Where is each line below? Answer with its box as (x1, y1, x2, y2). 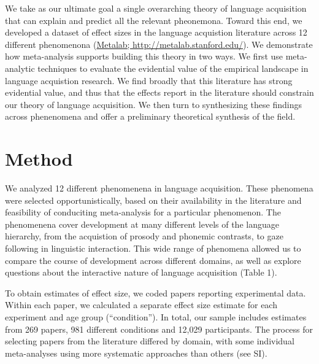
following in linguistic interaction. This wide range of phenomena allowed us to (5, 242, 301, 255)
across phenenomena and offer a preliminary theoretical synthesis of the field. (5, 110, 296, 123)
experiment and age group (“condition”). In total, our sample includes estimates (5, 311, 307, 323)
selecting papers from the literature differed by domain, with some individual (5, 335, 294, 347)
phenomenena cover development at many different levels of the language (5, 217, 279, 230)
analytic (5, 61, 35, 74)
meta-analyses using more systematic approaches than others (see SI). (5, 346, 267, 359)
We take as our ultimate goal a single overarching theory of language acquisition (5, 2, 307, 14)
